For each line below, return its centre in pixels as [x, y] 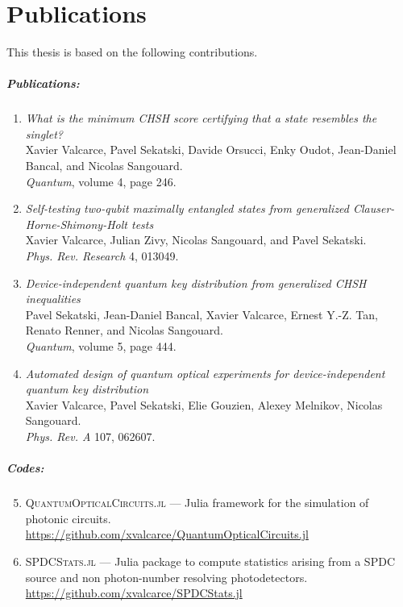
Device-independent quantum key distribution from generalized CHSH [196, 283]
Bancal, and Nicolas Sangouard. [104, 166]
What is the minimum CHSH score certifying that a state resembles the [201, 118]
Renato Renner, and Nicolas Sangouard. [124, 330]
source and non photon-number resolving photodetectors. [166, 577]
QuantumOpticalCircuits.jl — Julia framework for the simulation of [197, 503]
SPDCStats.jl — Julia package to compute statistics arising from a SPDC [210, 561]
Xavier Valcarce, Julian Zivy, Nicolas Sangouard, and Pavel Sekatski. [196, 240]
